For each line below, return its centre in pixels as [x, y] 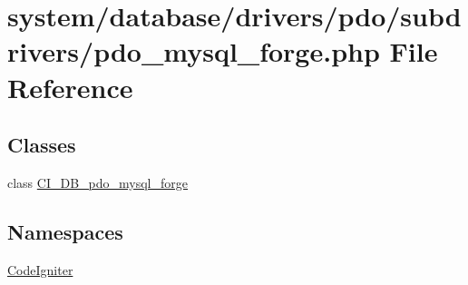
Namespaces [65, 231]
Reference [70, 87]
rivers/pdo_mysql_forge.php [194, 51]
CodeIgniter [40, 269]
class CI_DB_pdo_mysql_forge [97, 182]
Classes [42, 145]
